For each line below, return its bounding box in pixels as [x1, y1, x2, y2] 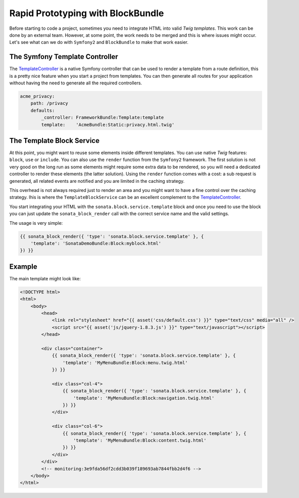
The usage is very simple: [9, 220, 63, 226]
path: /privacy [30, 101, 68, 106]
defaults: [30, 108, 55, 113]
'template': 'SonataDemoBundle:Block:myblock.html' [30, 240, 162, 246]
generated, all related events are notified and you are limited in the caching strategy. [9, 178, 185, 184]
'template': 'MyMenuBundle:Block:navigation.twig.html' [73, 395, 215, 401]
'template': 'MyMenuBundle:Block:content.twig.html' [73, 437, 207, 443]
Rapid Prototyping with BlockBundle [9, 8, 164, 19]
